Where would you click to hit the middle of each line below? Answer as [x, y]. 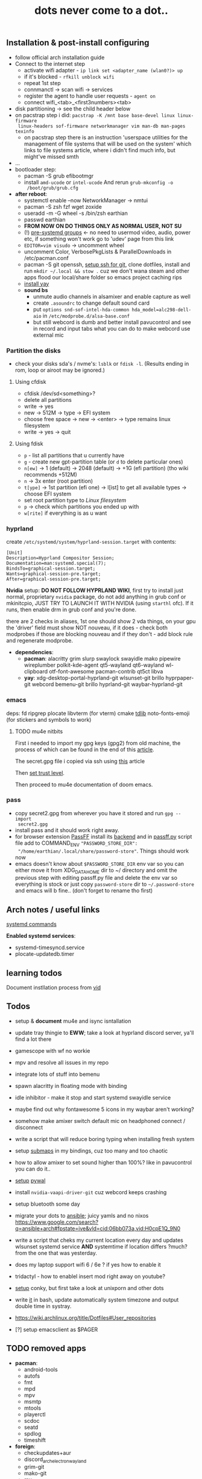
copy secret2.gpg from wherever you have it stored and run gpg [94, 813]
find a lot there [33, 1039]
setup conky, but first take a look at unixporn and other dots [89, 1288]
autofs [32, 1376]
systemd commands [32, 924]
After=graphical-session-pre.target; [54, 579]
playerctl [35, 1414]
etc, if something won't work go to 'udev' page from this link [99, 238]
